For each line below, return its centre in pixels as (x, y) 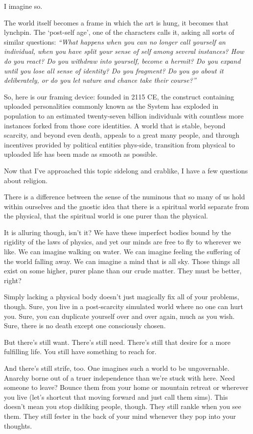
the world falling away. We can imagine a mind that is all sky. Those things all (122, 261)
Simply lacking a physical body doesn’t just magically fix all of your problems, (122, 297)
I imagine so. (23, 6)
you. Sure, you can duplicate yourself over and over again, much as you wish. (119, 316)
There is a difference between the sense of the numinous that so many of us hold (125, 197)
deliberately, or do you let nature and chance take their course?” (100, 80)
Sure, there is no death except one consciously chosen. (85, 325)
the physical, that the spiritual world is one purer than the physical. (106, 216)
